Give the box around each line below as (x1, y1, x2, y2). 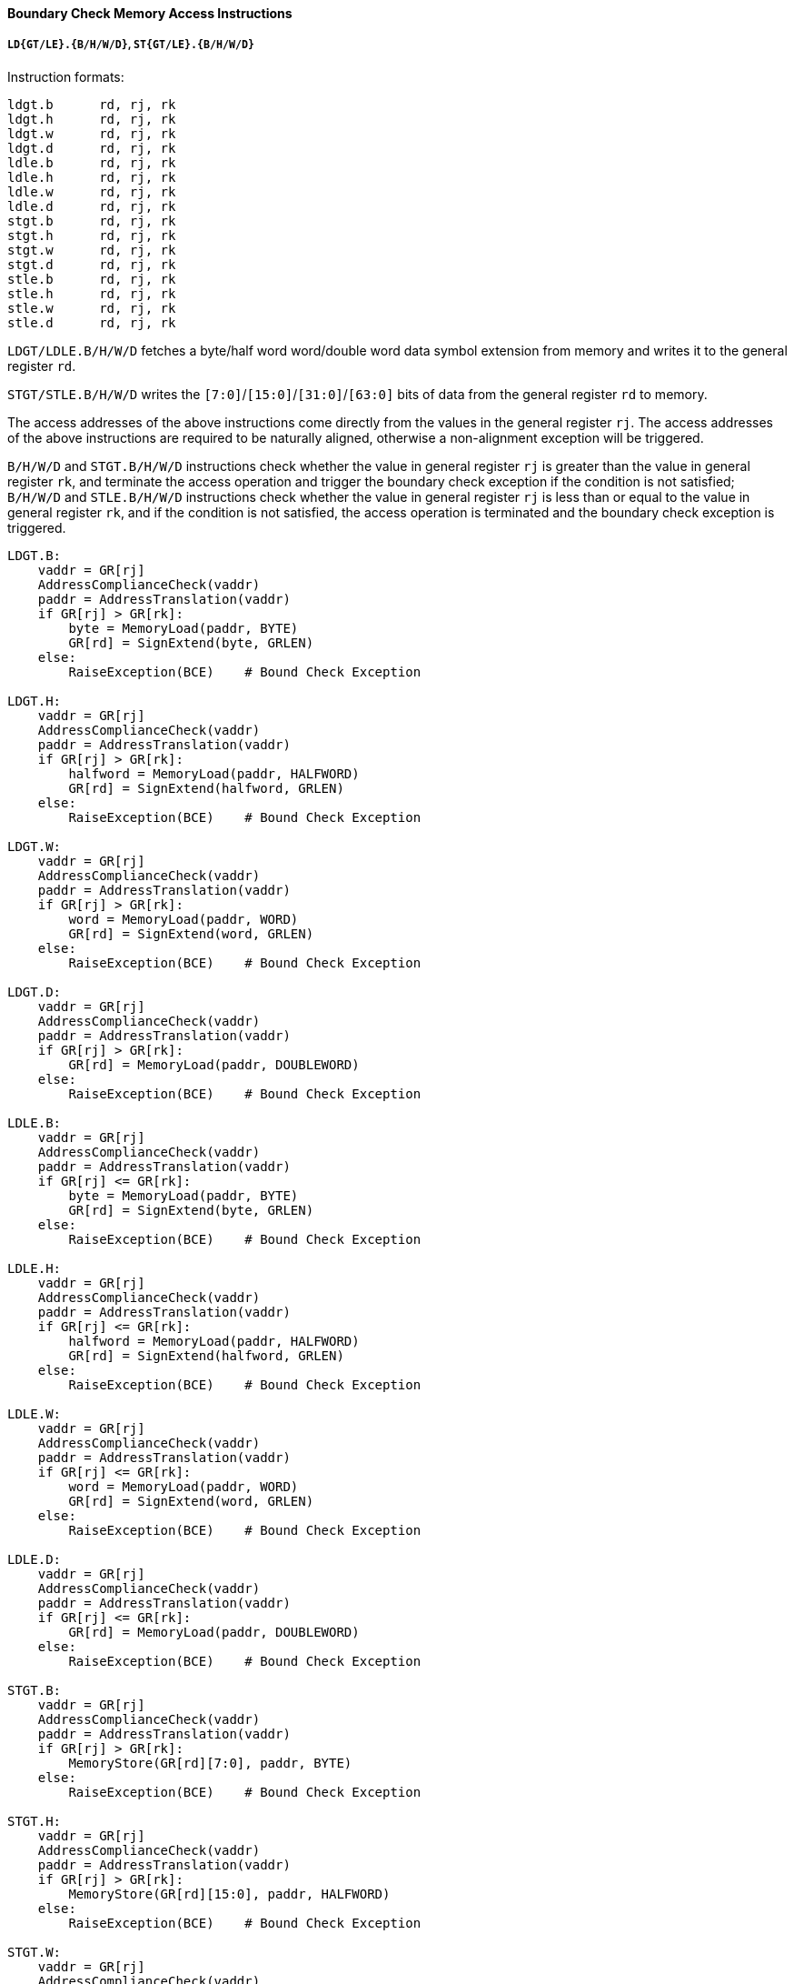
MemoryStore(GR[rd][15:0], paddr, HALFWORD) (68, 1886, 391, 1901)
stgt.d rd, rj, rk (7, 256, 176, 272)
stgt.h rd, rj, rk (7, 227, 176, 243)
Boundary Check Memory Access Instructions (7, 5, 293, 21)
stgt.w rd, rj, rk (7, 242, 176, 257)
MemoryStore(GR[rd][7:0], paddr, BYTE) (68, 1755, 352, 1770)
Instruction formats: (7, 68, 124, 85)
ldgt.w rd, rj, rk (7, 125, 176, 141)
